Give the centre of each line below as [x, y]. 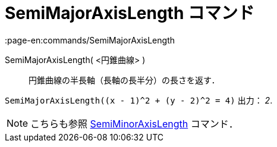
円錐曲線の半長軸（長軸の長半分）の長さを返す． [124, 80]
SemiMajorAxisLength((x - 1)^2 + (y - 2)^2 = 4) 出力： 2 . [139, 100]
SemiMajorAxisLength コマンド [130, 13]
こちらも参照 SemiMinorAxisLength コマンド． [134, 123]
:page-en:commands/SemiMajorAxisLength [90, 40]
